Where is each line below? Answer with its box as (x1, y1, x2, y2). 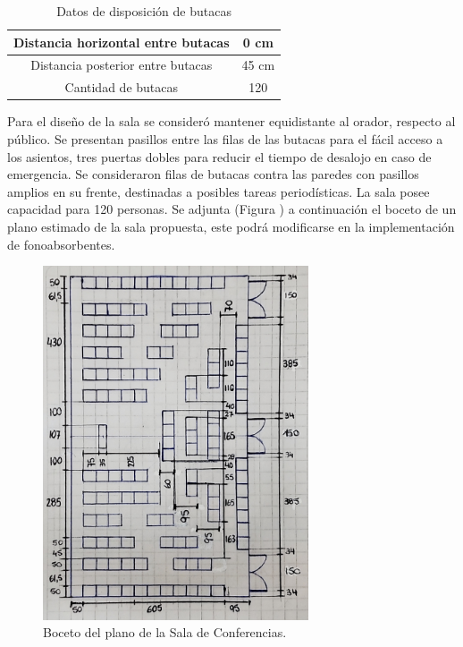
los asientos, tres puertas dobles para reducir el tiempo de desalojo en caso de (7, 147, 432, 166)
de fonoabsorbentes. (7, 234, 115, 253)
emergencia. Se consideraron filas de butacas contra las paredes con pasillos (7, 165, 419, 183)
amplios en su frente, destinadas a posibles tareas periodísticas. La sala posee (7, 182, 430, 200)
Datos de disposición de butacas (56, 2, 231, 20)
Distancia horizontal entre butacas (13, 32, 230, 51)
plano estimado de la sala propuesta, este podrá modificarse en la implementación (7, 217, 455, 235)
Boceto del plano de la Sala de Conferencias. (43, 623, 287, 642)
